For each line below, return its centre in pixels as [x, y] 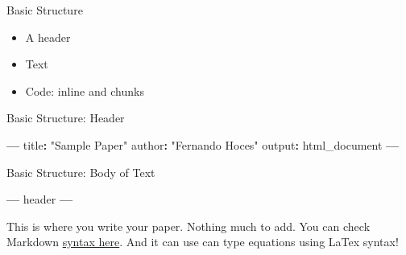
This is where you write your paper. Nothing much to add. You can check [188, 226]
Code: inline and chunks [85, 90]
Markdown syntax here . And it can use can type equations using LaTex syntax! [203, 242]
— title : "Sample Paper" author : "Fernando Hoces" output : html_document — [203, 144]
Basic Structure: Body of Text [81, 172]
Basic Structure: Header [66, 118]
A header [48, 37]
